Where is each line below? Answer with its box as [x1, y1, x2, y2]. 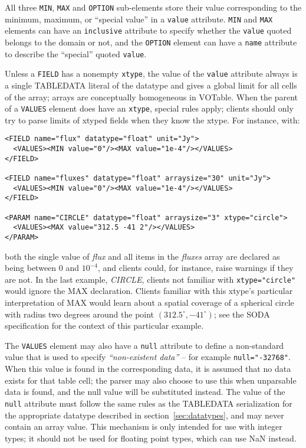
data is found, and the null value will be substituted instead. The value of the [5, 385, 285, 398]
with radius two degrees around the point [5, 308, 154, 320]
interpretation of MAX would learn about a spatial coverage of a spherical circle [5, 296, 294, 309]
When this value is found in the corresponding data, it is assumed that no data [5, 362, 291, 375]
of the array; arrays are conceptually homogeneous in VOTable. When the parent [5, 90, 298, 103]
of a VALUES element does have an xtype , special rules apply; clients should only [5, 102, 294, 115]
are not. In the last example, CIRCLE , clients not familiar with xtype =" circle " [5, 273, 296, 285]
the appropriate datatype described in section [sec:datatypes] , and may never [5, 408, 284, 421]
